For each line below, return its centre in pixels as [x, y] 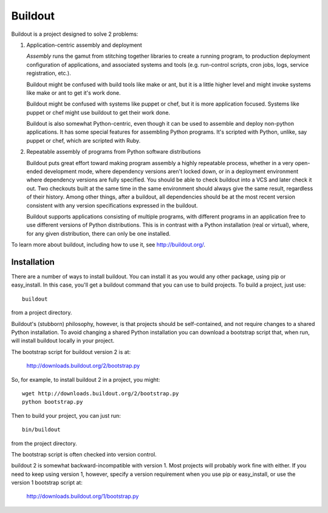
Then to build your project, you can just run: [66, 415]
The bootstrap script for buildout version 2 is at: [71, 352]
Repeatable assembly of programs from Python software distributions [114, 152]
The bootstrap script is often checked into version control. [84, 454]
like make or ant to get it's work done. [73, 93]
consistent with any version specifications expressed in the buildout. [112, 205]
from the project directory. [44, 443]
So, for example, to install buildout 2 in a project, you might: [86, 379]
